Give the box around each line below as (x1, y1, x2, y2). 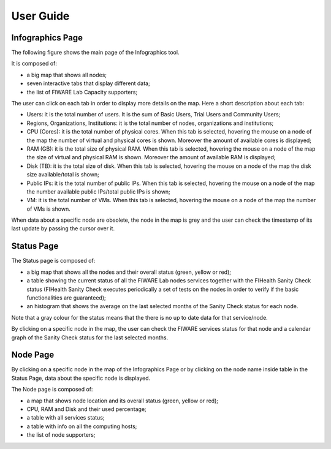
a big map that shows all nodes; (26, 71, 107, 78)
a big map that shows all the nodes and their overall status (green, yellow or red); (26, 268, 232, 276)
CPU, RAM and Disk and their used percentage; (26, 405, 146, 413)
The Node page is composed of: (11, 386, 93, 393)
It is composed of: (11, 60, 58, 67)
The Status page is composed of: (11, 257, 96, 265)
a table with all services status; (26, 414, 105, 421)
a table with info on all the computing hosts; (26, 423, 137, 430)
